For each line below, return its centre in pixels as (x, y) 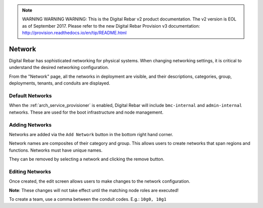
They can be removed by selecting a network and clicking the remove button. (87, 159)
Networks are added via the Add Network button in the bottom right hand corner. (91, 134)
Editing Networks (30, 172)
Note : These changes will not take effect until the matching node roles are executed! (94, 190)
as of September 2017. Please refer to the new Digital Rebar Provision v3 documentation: (111, 26)
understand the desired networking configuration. (59, 68)
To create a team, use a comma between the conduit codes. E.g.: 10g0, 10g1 (88, 199)
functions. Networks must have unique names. (56, 150)
